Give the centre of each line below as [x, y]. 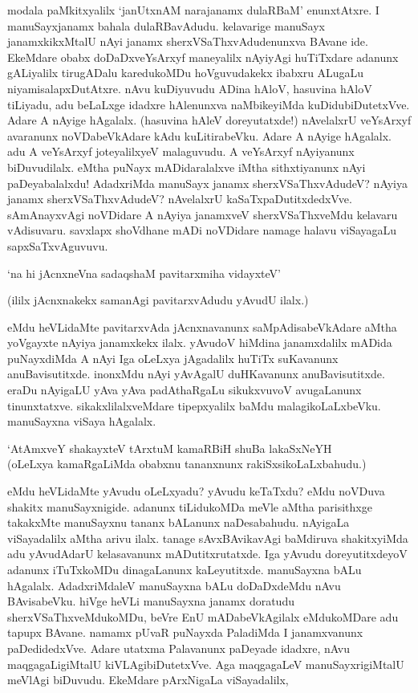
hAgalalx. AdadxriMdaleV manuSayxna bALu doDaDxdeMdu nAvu [174, 585]
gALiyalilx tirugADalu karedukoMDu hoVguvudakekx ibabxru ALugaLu [186, 73]
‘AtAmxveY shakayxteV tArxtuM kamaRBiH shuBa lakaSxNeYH [170, 448]
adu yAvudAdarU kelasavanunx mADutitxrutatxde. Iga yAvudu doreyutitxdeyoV [207, 554]
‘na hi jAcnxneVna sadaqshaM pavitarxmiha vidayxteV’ [144, 273]
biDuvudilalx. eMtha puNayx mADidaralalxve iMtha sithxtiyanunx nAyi [187, 167]
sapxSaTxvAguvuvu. [58, 245]
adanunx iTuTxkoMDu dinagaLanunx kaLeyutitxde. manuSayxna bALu [185, 569]
